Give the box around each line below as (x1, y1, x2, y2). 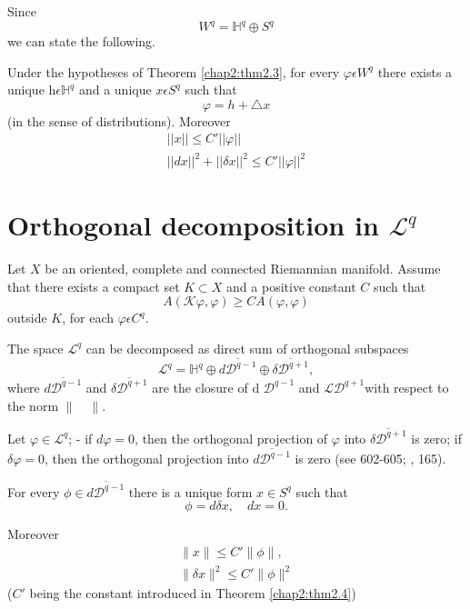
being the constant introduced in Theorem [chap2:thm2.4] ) (29, 584, 356, 603)
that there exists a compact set (7, 276, 180, 295)
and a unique (78, 80, 152, 99)
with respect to (365, 377, 449, 396)
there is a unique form (128, 482, 253, 501)
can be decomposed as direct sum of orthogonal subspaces (85, 338, 409, 357)
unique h (7, 80, 56, 99)
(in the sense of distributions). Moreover (7, 111, 231, 130)
